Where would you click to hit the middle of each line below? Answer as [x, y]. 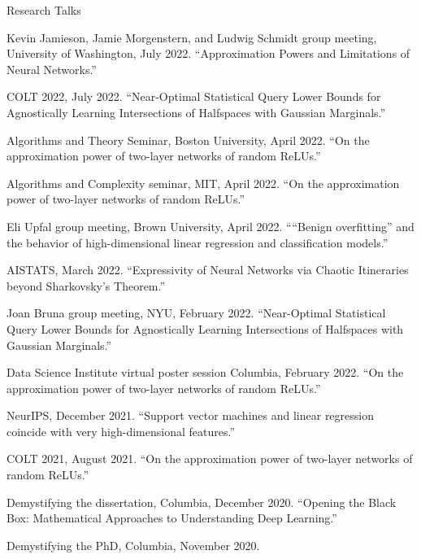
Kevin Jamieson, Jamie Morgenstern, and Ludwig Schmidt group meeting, [192, 37]
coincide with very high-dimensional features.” [121, 431]
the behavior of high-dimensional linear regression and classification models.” [197, 242]
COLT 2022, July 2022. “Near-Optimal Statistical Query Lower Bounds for [194, 96]
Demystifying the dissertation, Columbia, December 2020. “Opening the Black [202, 502]
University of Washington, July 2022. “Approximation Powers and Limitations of [208, 53]
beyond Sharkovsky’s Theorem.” [86, 285]
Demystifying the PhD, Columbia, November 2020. [133, 545]
